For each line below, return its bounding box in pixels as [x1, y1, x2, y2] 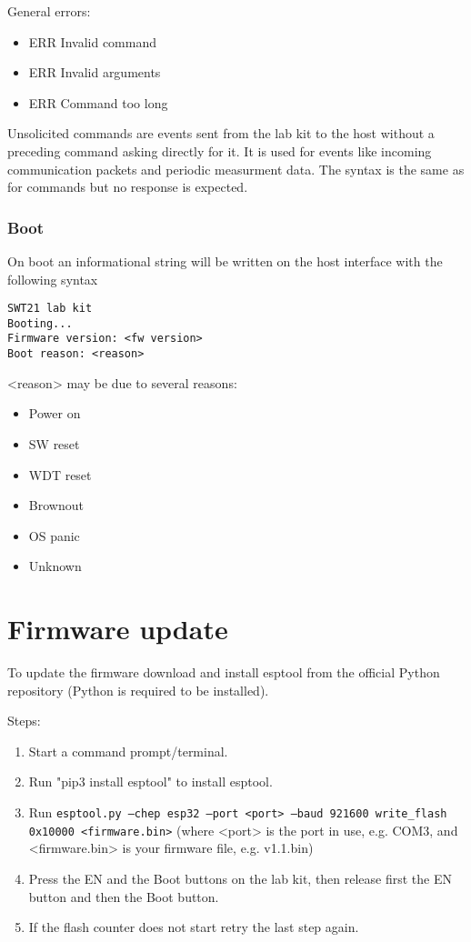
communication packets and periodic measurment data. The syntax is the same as [7, 159, 465, 178]
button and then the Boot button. [28, 887, 219, 906]
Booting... [7, 316, 73, 330]
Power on [28, 404, 81, 423]
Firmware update [7, 610, 228, 647]
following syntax [7, 269, 98, 288]
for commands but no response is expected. [7, 177, 248, 196]
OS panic [28, 526, 80, 545]
